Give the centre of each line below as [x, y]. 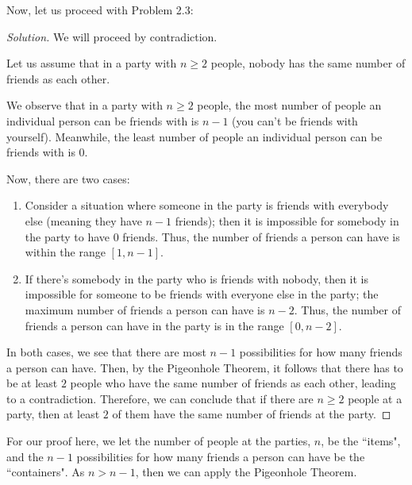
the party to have [67, 236]
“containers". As [46, 472]
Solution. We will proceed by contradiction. [112, 36]
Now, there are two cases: [68, 178]
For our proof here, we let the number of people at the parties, [159, 441]
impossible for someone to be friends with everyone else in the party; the [202, 294]
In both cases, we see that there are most [106, 352]
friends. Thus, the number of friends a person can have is [261, 236]
